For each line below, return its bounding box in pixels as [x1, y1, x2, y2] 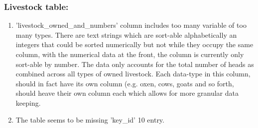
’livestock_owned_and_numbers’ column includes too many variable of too [15, 20, 247, 30]
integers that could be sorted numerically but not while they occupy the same [15, 39, 254, 50]
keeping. [15, 97, 41, 108]
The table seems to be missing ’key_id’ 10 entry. [15, 114, 164, 125]
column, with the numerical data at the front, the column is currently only [15, 49, 244, 59]
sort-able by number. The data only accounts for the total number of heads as [15, 59, 254, 69]
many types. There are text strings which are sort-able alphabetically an [15, 29, 237, 40]
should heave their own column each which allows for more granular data [15, 88, 239, 98]
